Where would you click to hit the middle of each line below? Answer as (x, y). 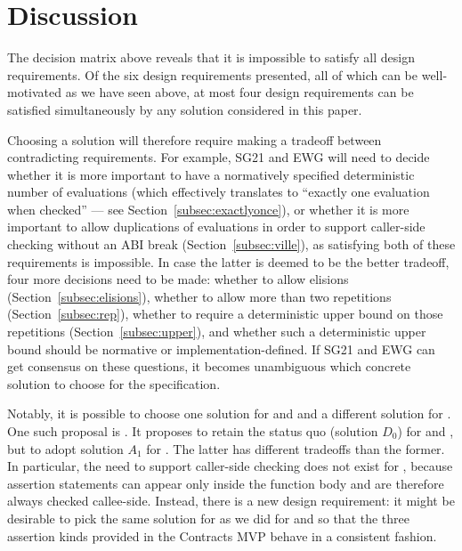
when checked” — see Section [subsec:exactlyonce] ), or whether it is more (208, 209)
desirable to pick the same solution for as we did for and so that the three (209, 518)
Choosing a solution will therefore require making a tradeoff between (195, 139)
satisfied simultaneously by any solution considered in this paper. (185, 109)
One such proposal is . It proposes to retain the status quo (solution (193, 431)
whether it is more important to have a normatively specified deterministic (211, 174)
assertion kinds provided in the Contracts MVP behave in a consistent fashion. (222, 535)
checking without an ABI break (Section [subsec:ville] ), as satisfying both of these (231, 244)
